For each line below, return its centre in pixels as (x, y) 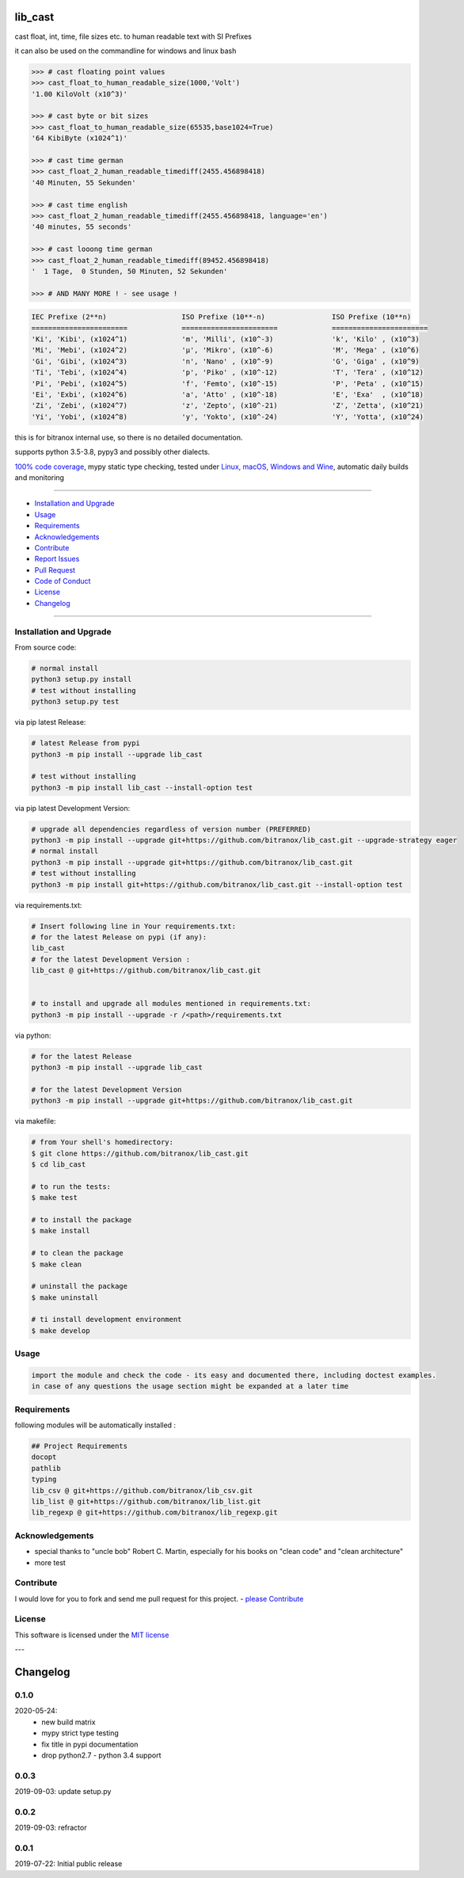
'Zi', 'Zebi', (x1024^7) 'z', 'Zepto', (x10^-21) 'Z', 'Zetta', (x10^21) (227, 406)
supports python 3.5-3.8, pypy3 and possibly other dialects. (112, 452)
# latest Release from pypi (86, 743)
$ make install (61, 1231)
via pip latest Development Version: (72, 808)
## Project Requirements (80, 1446)
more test (50, 1562)
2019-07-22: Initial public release (68, 1864)
